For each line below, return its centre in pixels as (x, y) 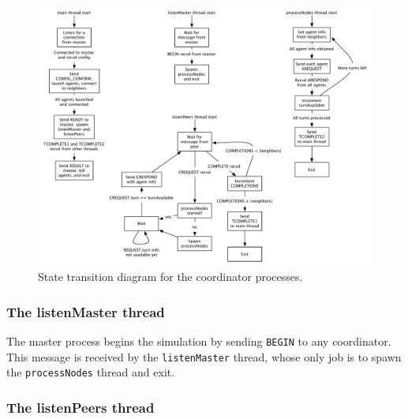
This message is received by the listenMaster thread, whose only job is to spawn (204, 356)
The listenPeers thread (80, 408)
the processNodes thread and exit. (91, 372)
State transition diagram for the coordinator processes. (170, 277)
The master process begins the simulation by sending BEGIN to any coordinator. (199, 341)
